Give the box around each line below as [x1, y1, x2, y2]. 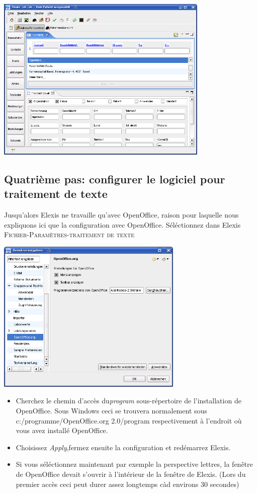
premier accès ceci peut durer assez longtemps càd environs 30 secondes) [16, 478, 239, 489]
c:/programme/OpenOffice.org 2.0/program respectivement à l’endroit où [16, 415, 242, 426]
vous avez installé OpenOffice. [16, 425, 108, 436]
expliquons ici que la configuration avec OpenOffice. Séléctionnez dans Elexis [4, 219, 241, 230]
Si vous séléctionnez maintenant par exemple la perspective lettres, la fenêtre [16, 459, 253, 469]
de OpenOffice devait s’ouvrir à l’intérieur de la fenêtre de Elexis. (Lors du [16, 468, 246, 479]
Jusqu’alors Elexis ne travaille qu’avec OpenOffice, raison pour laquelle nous [4, 209, 239, 220]
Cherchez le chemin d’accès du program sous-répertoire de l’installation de [16, 395, 241, 406]
